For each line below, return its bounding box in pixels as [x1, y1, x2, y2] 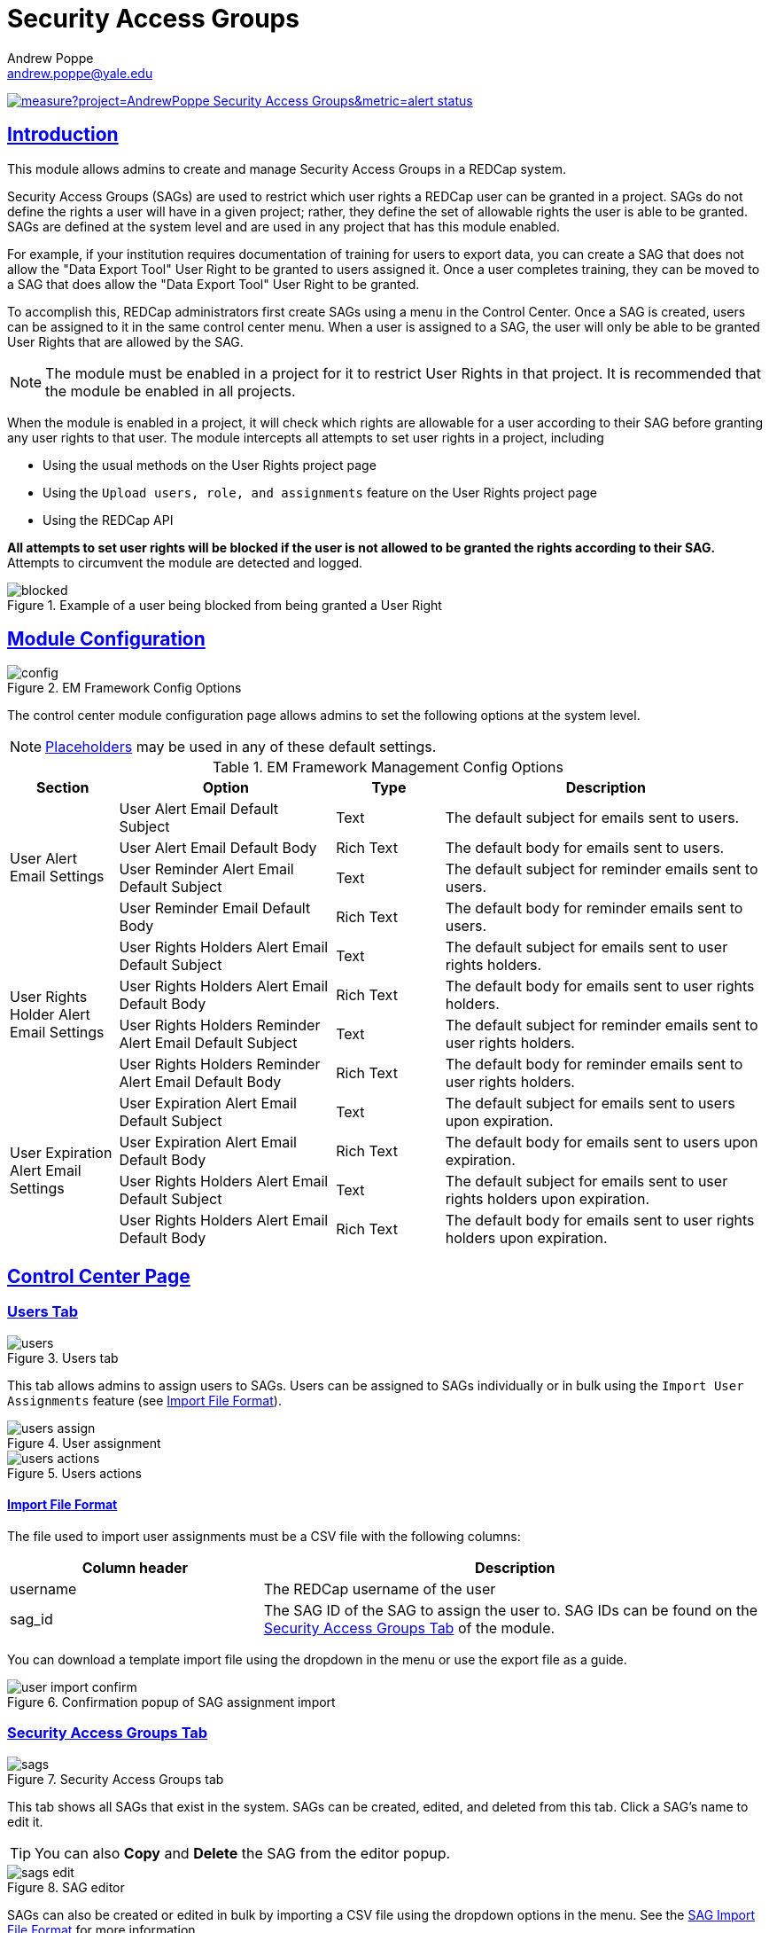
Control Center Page [7, 1264, 190, 1287]
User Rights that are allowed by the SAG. [7, 333, 244, 349]
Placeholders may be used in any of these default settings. [45, 738, 437, 756]
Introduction [7, 123, 119, 146]
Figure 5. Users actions [7, 1465, 143, 1481]
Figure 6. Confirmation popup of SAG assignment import [7, 1694, 336, 1710]
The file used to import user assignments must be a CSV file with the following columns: [7, 1528, 521, 1544]
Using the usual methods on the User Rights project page [43, 457, 377, 473]
